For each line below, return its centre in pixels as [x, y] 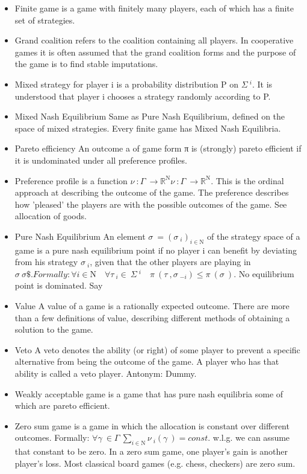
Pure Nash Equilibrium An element [80, 236]
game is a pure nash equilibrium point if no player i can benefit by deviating [156, 250]
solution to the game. [54, 329]
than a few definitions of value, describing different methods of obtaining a [152, 317]
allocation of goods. [51, 216]
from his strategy [46, 262]
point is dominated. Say [59, 285]
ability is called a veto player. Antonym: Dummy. [106, 373]
